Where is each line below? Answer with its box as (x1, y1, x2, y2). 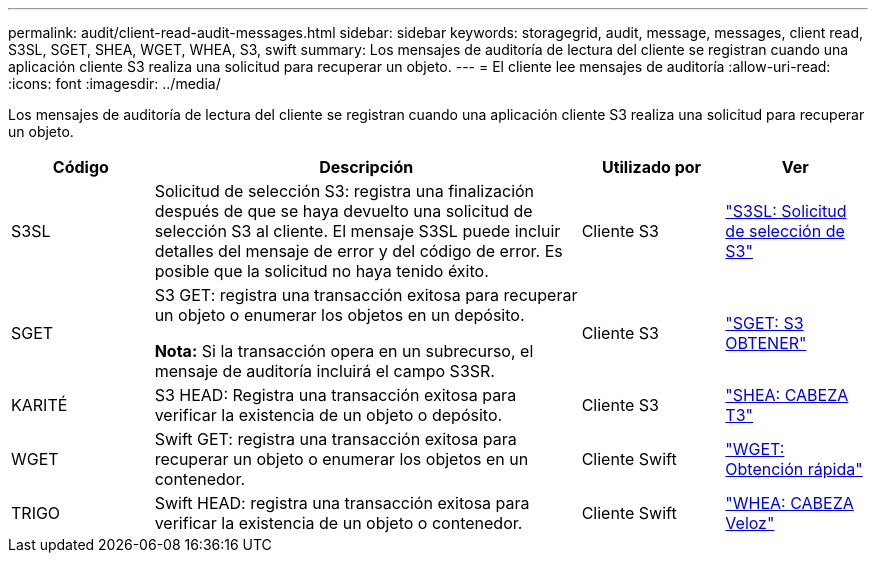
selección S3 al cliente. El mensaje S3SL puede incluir (154, 221, 561, 241)
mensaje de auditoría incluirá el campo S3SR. (154, 361, 495, 381)
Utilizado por (601, 157, 702, 177)
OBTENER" (725, 333, 807, 353)
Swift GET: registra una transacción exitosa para (154, 429, 517, 449)
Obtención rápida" (725, 459, 863, 479)
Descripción (319, 157, 414, 177)
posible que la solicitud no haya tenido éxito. (154, 261, 489, 281)
